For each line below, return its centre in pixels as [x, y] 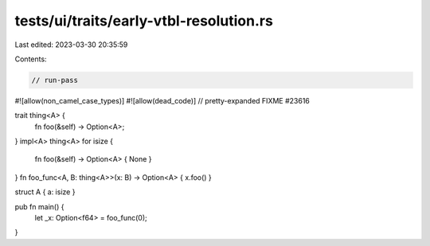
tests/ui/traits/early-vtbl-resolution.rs [144, 21]
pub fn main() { [39, 206]
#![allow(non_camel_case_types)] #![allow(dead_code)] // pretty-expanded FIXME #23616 [162, 100]
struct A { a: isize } [45, 192]
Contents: [31, 59]
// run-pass [55, 80]
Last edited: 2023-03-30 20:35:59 [71, 45]
